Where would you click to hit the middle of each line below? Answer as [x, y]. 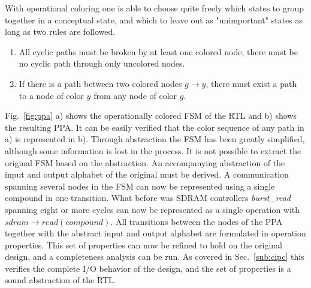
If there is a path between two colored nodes [100, 83]
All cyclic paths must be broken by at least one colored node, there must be [158, 51]
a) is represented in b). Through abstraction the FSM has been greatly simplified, [155, 139]
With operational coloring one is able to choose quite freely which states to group [155, 8]
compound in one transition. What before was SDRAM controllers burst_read [148, 198]
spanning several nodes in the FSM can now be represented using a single [140, 186]
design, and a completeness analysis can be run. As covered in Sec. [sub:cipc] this [155, 256]
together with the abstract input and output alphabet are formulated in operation [155, 233]
